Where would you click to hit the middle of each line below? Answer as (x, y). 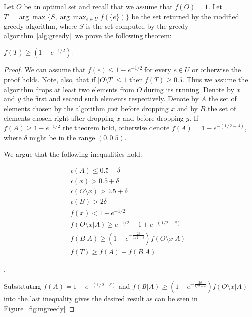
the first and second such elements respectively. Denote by (111, 99)
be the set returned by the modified (185, 16)
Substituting (23, 286)
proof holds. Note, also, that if (50, 79)
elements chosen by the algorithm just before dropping (86, 108)
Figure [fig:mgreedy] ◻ (39, 308)
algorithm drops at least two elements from (69, 89)
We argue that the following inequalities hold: (73, 154)
